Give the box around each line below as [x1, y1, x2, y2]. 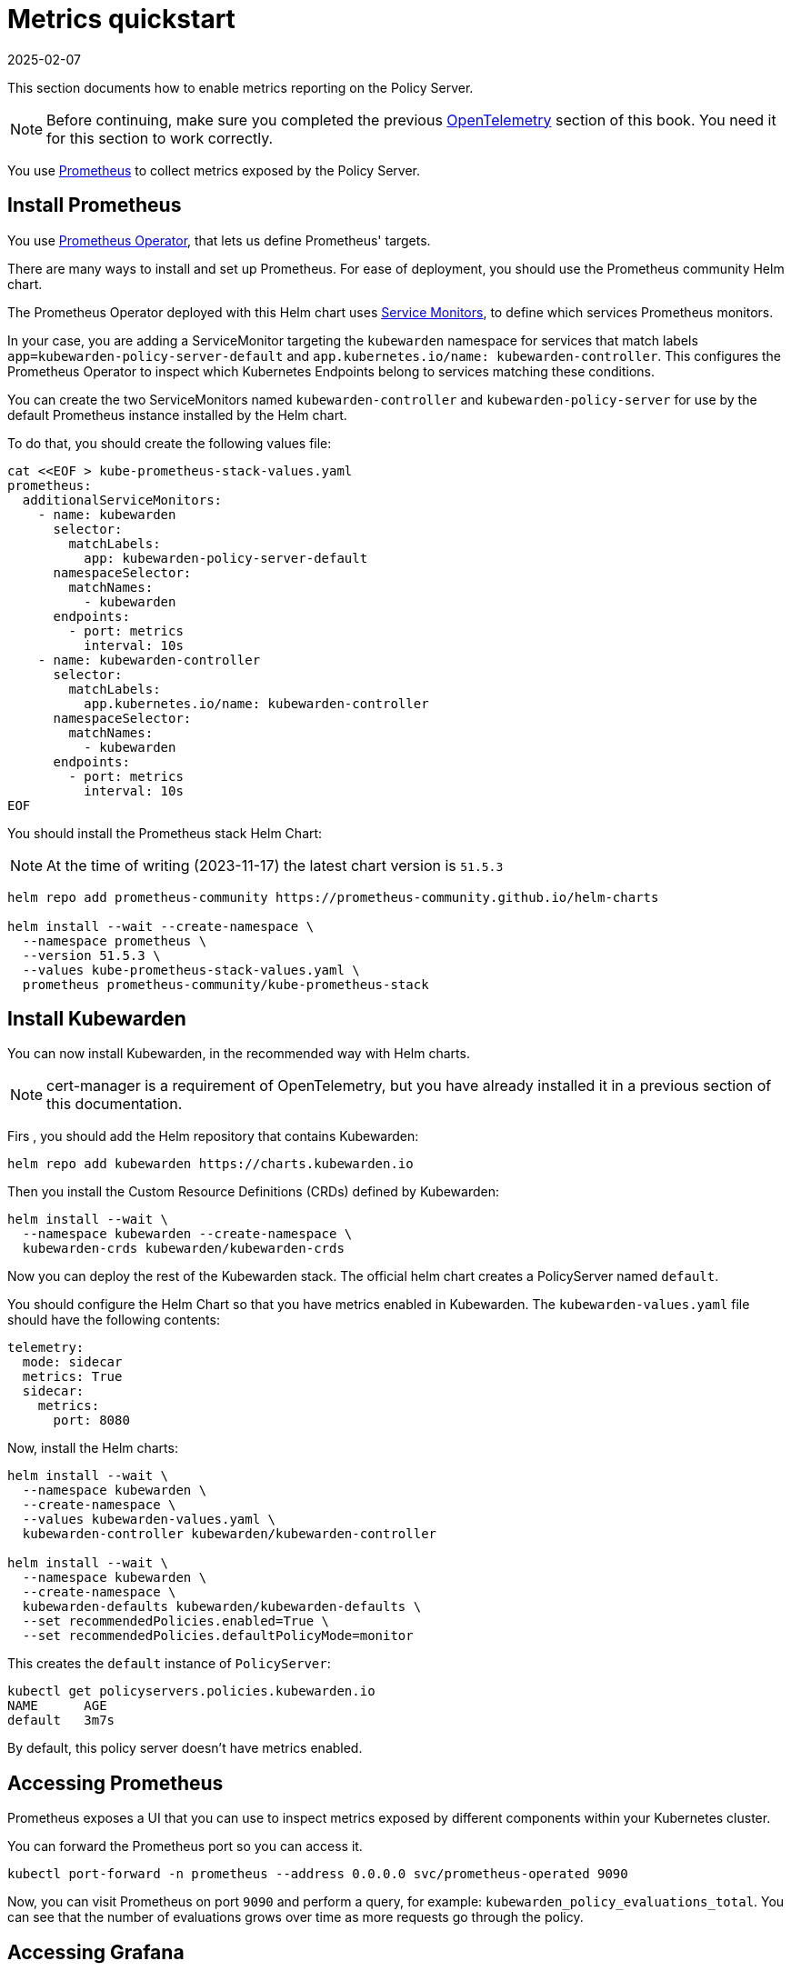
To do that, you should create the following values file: [7, 435, 332, 451]
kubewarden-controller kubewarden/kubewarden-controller [22, 1526, 437, 1542]
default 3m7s [7, 1713, 115, 1728]
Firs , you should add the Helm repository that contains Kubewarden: [7, 1128, 419, 1145]
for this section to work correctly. [46, 128, 274, 147]
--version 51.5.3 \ [22, 947, 161, 963]
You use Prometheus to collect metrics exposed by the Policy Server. [7, 162, 420, 178]
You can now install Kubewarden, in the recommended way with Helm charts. [7, 1046, 470, 1062]
